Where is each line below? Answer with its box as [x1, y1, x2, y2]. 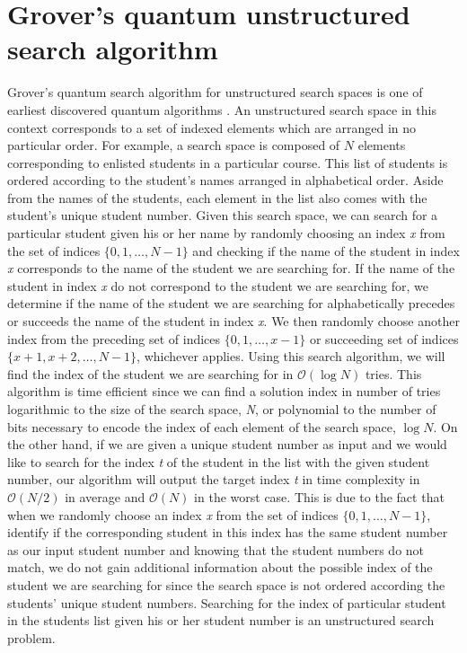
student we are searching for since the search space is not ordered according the [7, 575, 445, 594]
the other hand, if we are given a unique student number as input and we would [7, 435, 447, 454]
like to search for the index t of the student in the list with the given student [7, 452, 430, 471]
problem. [7, 628, 56, 647]
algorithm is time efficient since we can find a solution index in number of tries [7, 382, 441, 401]
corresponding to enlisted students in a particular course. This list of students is [7, 153, 448, 172]
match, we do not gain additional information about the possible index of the [7, 558, 433, 577]
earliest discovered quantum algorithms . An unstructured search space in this [7, 100, 436, 119]
